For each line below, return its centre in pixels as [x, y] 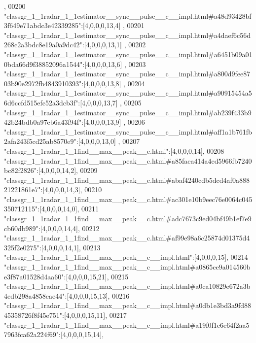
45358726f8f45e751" [33, 315]
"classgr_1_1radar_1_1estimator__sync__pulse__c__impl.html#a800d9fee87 [127, 74]
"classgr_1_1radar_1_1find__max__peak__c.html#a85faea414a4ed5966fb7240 [128, 160]
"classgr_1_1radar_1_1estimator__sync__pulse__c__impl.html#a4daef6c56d [128, 35]
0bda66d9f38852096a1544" [43, 64]
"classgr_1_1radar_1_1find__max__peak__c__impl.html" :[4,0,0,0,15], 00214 [126, 257]
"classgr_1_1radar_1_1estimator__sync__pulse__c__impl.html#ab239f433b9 [128, 112]
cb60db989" [21, 228]
